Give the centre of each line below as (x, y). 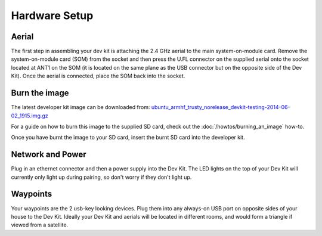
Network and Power (49, 155)
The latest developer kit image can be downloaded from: (80, 107)
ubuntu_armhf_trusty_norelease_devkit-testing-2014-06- (221, 107)
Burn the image (40, 93)
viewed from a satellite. (40, 225)
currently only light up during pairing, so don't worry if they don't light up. (101, 177)
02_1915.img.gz (30, 116)
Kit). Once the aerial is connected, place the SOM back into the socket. (98, 76)
